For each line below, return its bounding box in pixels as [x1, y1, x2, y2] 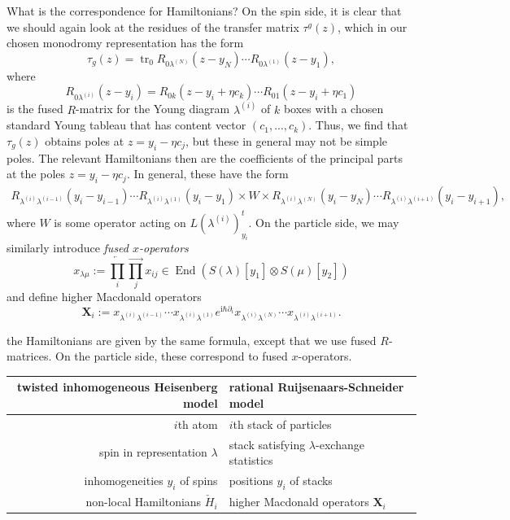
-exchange [316, 435, 364, 452]
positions [229, 472, 273, 489]
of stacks [290, 472, 333, 489]
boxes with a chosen [283, 100, 384, 117]
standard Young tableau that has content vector [7, 116, 246, 133]
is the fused [7, 100, 63, 117]
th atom [177, 415, 218, 432]
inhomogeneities [84, 472, 163, 489]
